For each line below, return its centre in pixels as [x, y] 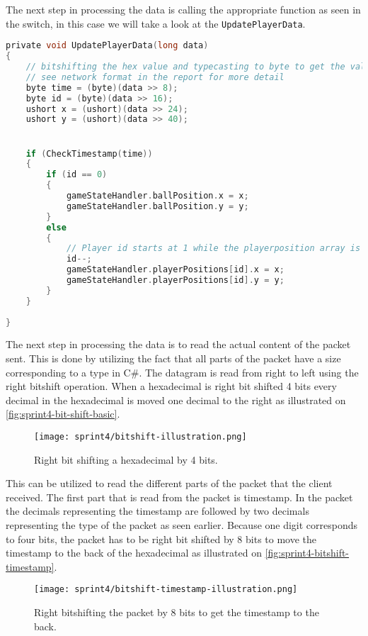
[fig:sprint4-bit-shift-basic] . [63, 414]
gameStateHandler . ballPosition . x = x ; [157, 196]
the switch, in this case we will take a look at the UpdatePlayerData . [156, 23]
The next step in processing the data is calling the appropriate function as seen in [183, 9]
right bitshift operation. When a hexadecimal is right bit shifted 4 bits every [171, 386]
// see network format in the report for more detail [155, 77]
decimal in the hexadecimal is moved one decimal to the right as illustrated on [176, 400]
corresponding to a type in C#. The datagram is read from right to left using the [182, 372]
